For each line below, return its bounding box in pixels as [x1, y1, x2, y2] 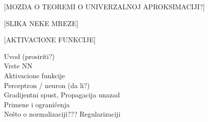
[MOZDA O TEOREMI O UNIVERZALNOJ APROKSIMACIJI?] [4, 1, 205, 11]
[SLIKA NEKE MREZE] [4, 18, 79, 28]
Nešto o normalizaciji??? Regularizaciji [4, 109, 120, 119]
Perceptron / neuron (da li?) [4, 80, 90, 90]
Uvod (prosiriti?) [4, 51, 55, 61]
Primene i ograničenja [4, 99, 70, 109]
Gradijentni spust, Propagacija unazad [4, 90, 120, 100]
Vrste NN [4, 61, 32, 71]
